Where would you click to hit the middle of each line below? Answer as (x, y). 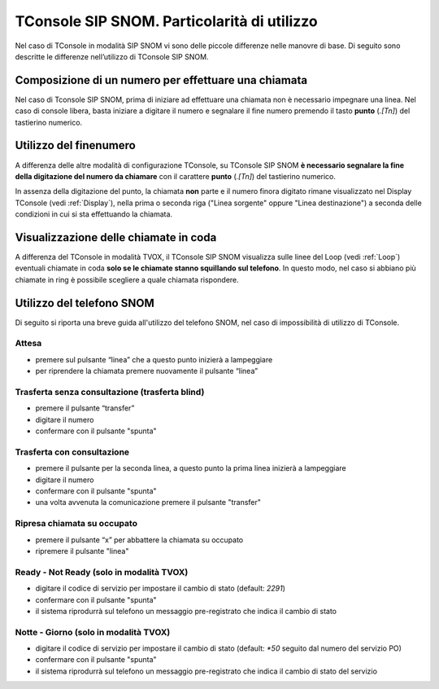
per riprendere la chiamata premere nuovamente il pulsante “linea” (147, 371)
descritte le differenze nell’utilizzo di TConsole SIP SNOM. (112, 56)
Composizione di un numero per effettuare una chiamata (161, 80)
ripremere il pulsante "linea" (82, 551)
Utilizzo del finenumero (75, 145)
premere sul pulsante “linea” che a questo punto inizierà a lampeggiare (154, 359)
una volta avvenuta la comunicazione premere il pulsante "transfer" (148, 502)
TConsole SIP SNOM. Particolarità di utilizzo (167, 21)
